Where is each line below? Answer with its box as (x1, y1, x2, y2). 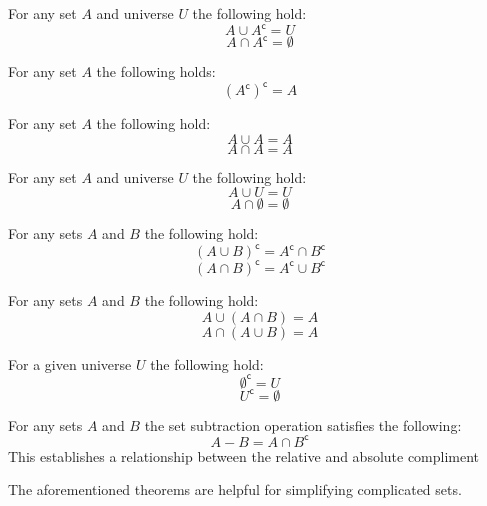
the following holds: (96, 61, 216, 82)
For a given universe (8, 353, 132, 374)
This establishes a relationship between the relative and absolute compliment (8, 445, 480, 466)
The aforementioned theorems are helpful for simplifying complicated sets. (8, 479, 462, 500)
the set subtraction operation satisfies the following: (144, 414, 462, 435)
